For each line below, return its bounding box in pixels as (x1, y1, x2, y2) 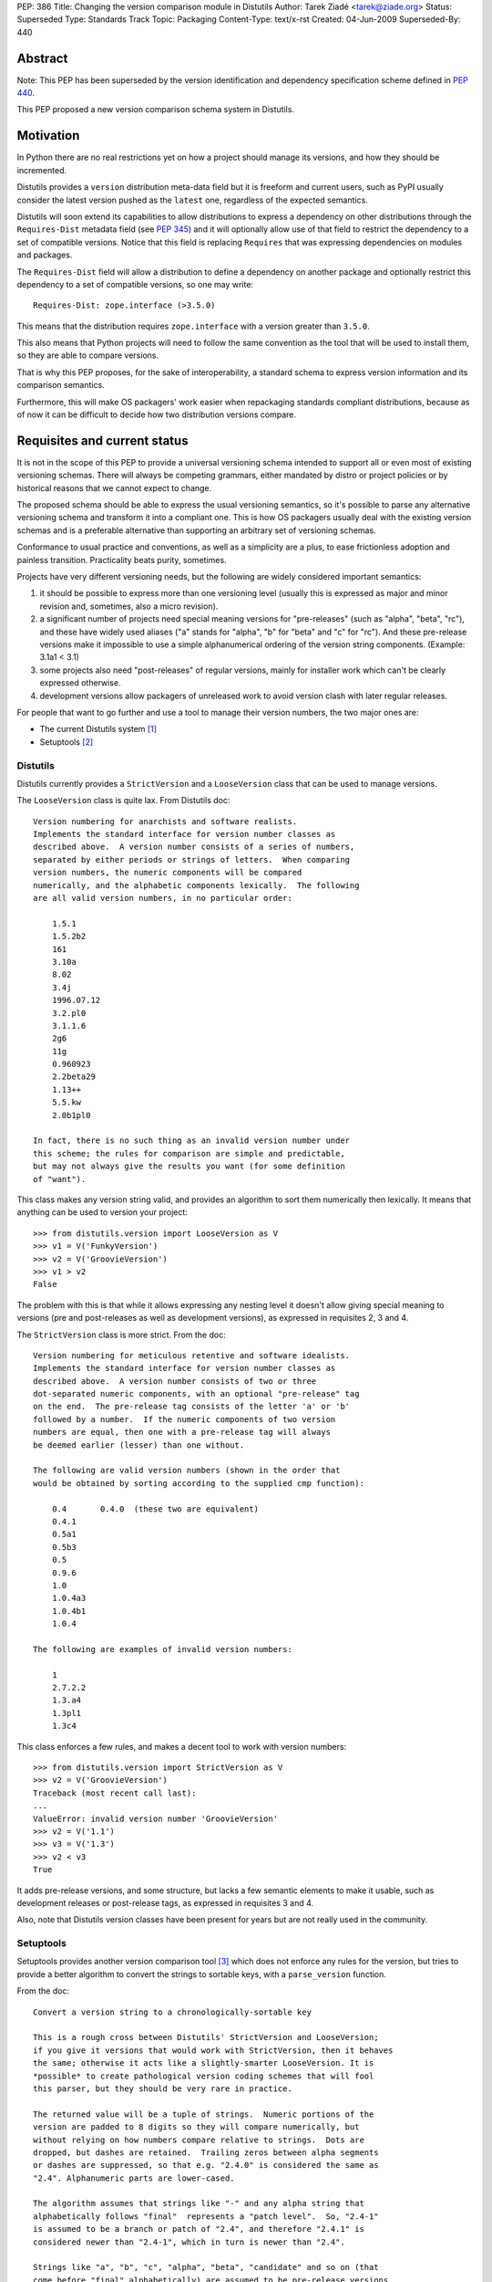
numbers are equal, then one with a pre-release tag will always (33, 1427, 332, 1438)
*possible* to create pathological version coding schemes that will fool (33, 2070, 374, 2081)
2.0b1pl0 (51, 1110, 91, 1120)
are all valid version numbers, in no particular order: (33, 893, 293, 903)
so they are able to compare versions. (16, 350, 159, 361)
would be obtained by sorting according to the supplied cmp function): (33, 1478, 364, 1488)
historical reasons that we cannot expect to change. (16, 482, 212, 493)
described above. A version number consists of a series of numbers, (33, 842, 355, 853)
